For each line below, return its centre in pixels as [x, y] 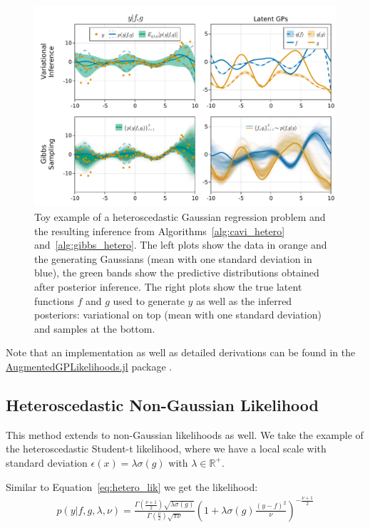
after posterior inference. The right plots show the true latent [168, 286]
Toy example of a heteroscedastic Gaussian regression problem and [180, 216]
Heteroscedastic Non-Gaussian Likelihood [162, 404]
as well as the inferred [244, 300]
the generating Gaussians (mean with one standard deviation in [173, 258]
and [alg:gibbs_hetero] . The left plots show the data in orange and [181, 245]
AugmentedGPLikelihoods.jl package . [89, 366]
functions [54, 300]
